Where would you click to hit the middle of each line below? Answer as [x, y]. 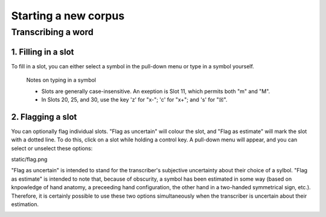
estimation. [25, 204]
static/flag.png [29, 159]
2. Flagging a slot [44, 117]
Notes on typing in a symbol [61, 80]
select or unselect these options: [52, 148]
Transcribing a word [52, 32]
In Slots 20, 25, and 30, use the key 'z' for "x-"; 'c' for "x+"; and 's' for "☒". [134, 99]
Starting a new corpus [68, 16]
